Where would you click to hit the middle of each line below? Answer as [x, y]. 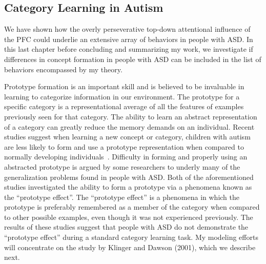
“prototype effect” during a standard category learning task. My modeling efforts [131, 237]
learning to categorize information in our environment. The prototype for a [122, 96]
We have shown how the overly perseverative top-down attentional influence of [127, 29]
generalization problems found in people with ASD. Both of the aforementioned [129, 177]
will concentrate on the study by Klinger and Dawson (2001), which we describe [130, 247]
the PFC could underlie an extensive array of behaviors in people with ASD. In [129, 39]
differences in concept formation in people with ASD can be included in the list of [133, 59]
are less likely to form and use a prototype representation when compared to [124, 146]
